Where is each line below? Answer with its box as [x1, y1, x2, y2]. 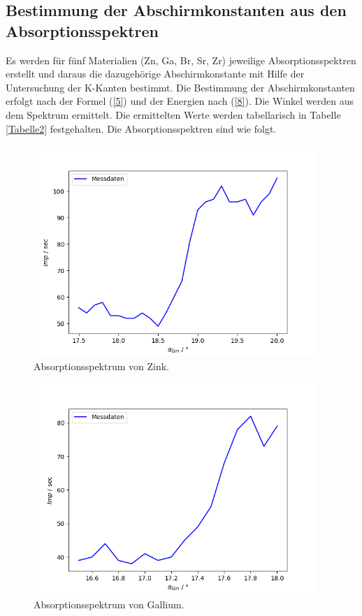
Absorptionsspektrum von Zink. [34, 359, 170, 374]
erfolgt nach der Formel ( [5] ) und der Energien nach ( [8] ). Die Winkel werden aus [6, 94, 354, 108]
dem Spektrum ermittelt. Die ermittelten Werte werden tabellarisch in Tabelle [6, 107, 341, 122]
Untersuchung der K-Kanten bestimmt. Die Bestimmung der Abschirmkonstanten [6, 80, 355, 94]
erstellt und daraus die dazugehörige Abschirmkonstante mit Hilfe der [6, 66, 305, 81]
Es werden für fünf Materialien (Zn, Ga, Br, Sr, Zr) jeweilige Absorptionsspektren [6, 52, 356, 67]
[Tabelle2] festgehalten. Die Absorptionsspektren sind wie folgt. [6, 121, 277, 135]
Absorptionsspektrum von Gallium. [34, 596, 184, 611]
